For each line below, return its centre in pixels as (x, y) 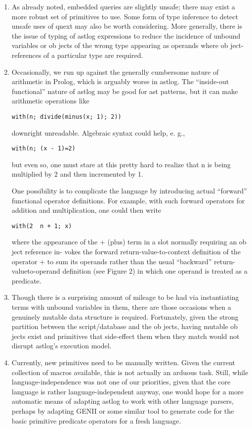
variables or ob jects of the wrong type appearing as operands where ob (120, 45)
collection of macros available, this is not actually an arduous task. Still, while (130, 372)
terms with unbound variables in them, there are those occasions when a (121, 307)
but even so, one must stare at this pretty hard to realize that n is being (121, 164)
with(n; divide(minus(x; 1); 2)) (66, 117)
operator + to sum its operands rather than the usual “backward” (112, 261)
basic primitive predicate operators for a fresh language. (96, 420)
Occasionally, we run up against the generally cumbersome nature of (115, 71)
